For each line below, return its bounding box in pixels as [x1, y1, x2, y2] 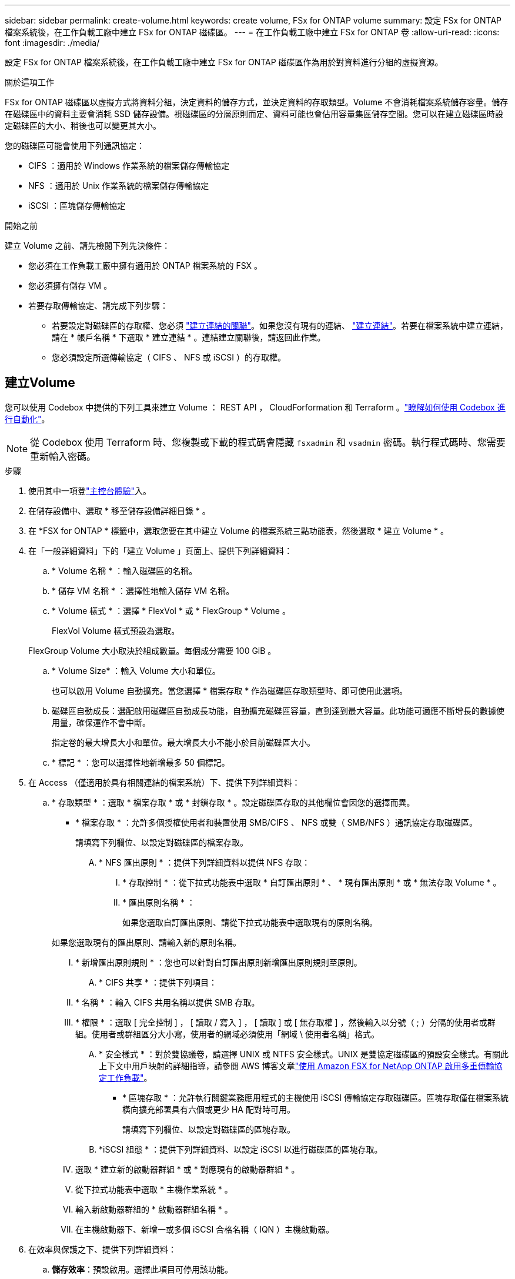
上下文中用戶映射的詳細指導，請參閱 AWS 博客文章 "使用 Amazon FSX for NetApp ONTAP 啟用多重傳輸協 [99, 1060, 503, 1071]
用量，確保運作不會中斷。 [52, 717, 151, 727]
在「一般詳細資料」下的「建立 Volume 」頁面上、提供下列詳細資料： [28, 545, 293, 556]
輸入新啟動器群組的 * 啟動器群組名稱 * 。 [75, 1204, 233, 1214]
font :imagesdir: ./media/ [5, 38, 100, 48]
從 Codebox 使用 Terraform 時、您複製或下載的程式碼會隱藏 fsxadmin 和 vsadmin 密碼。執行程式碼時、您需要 [30, 436, 506, 448]
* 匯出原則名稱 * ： [122, 897, 195, 907]
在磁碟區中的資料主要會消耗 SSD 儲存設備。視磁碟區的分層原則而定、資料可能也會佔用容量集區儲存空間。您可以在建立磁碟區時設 [5, 109, 503, 119]
